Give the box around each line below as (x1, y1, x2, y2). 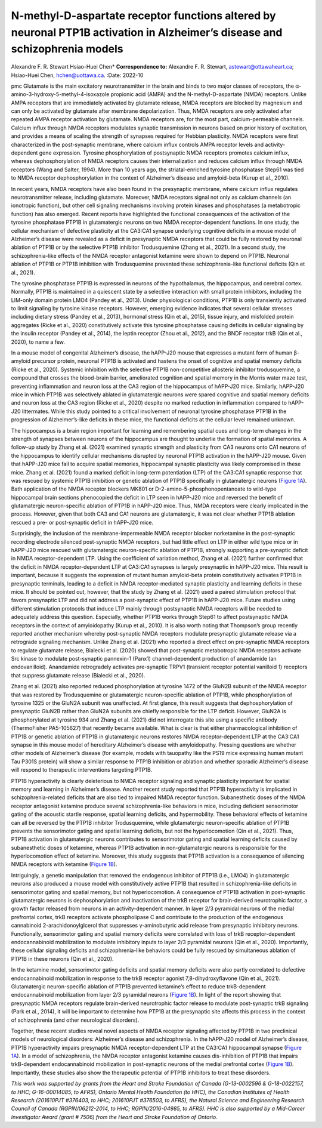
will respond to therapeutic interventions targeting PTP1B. (11, 766, 153, 773)
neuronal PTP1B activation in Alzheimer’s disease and (11, 26, 283, 39)
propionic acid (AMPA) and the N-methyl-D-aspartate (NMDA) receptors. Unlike (110, 91, 307, 98)
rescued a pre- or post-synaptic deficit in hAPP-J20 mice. (11, 519, 154, 526)
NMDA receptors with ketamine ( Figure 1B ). (11, 861, 117, 868)
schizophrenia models (11, 42, 123, 56)
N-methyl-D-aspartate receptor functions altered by (11, 9, 277, 22)
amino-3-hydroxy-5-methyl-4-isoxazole (11, 91, 110, 98)
